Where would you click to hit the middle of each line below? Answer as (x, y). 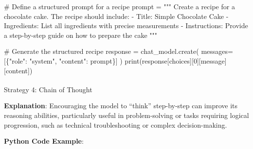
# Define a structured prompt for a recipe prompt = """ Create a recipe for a (119, 6)
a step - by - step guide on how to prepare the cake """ (81, 35)
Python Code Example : (44, 141)
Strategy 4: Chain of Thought (48, 89)
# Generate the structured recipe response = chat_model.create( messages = (118, 51)
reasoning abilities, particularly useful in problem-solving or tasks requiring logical (126, 115)
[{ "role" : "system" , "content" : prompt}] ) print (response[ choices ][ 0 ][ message (114, 60)
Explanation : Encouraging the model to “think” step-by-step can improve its (121, 106)
